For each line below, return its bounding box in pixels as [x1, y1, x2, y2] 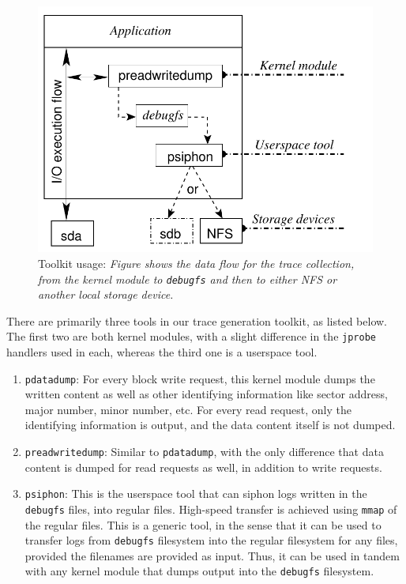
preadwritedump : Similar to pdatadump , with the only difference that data [24, 443, 384, 460]
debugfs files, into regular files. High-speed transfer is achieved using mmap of [24, 500, 397, 517]
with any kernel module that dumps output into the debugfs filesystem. [24, 563, 374, 579]
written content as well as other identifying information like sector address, [24, 386, 388, 402]
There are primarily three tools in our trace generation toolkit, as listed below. [6, 312, 387, 329]
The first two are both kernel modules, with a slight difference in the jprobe [6, 328, 376, 345]
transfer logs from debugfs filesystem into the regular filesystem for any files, [24, 532, 398, 548]
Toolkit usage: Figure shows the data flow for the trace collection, [38, 254, 355, 271]
